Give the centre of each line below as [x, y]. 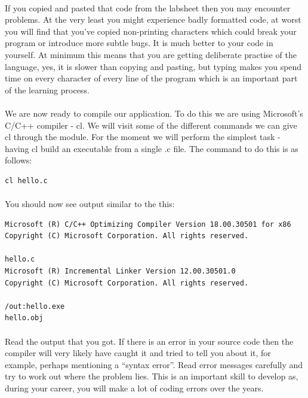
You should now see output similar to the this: [90, 204]
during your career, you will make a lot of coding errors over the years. [134, 388]
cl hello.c [26, 180]
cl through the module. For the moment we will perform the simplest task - [143, 137]
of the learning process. [47, 89]
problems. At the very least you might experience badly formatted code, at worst [153, 19]
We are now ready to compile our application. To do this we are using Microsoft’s [154, 113]
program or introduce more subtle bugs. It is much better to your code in [139, 43]
